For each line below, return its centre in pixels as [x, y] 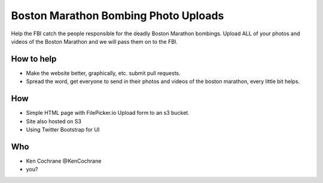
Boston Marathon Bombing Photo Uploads [118, 16]
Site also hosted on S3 [54, 121]
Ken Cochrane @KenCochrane [64, 161]
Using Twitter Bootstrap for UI [63, 129]
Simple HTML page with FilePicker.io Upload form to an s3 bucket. [108, 113]
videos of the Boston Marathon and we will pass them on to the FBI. [94, 41]
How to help [34, 59]
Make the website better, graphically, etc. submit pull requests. [103, 73]
